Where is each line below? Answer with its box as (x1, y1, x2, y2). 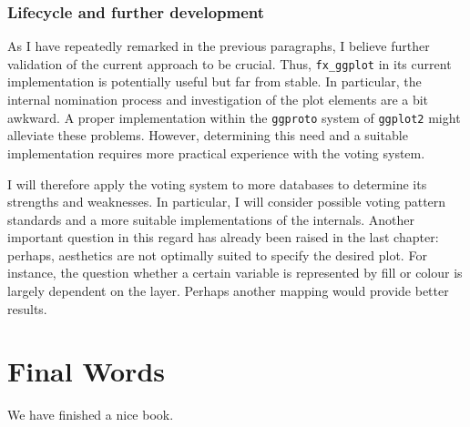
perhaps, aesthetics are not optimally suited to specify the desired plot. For (7, 245, 427, 264)
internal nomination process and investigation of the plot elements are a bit (7, 90, 429, 109)
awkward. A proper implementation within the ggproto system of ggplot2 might (7, 107, 461, 127)
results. (7, 299, 47, 318)
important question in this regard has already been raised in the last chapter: (7, 228, 439, 247)
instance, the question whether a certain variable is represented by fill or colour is (7, 263, 463, 282)
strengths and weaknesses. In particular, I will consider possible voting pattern (7, 192, 446, 211)
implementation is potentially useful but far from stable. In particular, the (7, 72, 422, 91)
